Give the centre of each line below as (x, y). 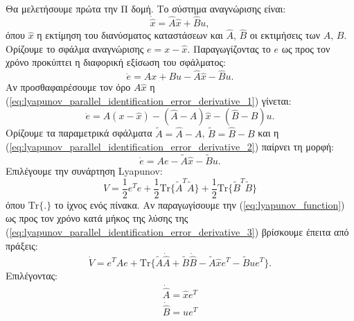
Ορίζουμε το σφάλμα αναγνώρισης (75, 48)
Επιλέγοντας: (32, 275)
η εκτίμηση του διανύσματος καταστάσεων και (130, 35)
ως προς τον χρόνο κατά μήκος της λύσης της (97, 218)
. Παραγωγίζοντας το (229, 48)
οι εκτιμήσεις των (285, 35)
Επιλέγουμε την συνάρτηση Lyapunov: (84, 171)
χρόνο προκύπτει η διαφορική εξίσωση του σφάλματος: (116, 62)
